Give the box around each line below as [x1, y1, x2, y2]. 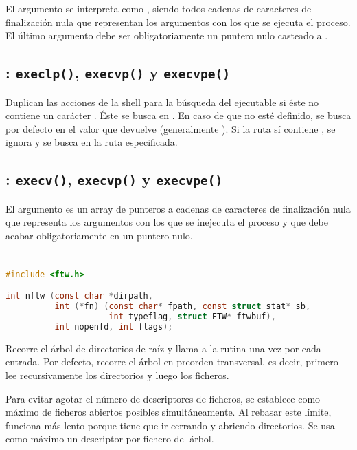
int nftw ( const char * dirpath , [5, 291, 153, 301]
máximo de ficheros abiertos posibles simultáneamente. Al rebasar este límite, [5, 405, 332, 419]
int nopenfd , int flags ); [54, 321, 173, 332]
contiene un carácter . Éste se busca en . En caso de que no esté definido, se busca [5, 108, 352, 122]
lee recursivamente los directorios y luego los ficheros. [5, 367, 229, 382]
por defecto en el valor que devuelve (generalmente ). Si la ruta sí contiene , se [5, 121, 336, 136]
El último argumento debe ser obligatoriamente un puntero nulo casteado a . [5, 28, 328, 43]
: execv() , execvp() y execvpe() [5, 169, 223, 190]
